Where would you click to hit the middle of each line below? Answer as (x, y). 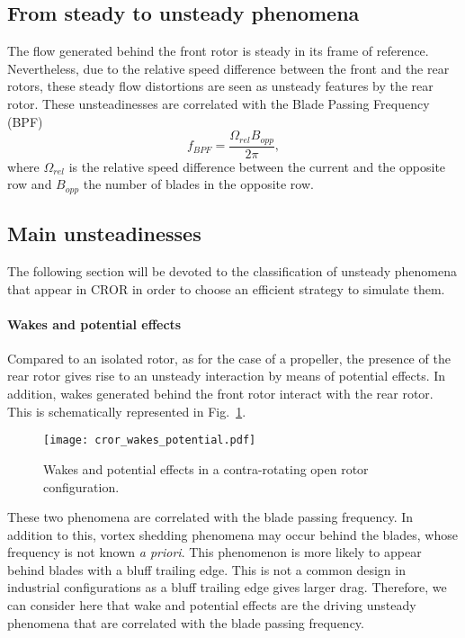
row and (30, 184)
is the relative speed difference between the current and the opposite (257, 166)
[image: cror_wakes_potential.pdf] (150, 440)
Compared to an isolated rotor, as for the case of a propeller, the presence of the (229, 358)
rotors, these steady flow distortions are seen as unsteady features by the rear (220, 86)
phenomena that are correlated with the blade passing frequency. (186, 622)
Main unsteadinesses (104, 234)
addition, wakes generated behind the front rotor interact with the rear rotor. (220, 394)
